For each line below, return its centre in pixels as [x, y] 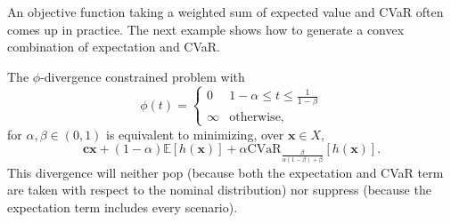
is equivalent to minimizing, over [195, 134]
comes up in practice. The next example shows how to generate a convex [206, 29]
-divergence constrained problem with [143, 76]
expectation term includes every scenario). [123, 207]
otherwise [255, 117]
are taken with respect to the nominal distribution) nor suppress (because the [219, 190]
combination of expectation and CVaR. [114, 47]
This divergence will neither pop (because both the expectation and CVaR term [225, 172]
